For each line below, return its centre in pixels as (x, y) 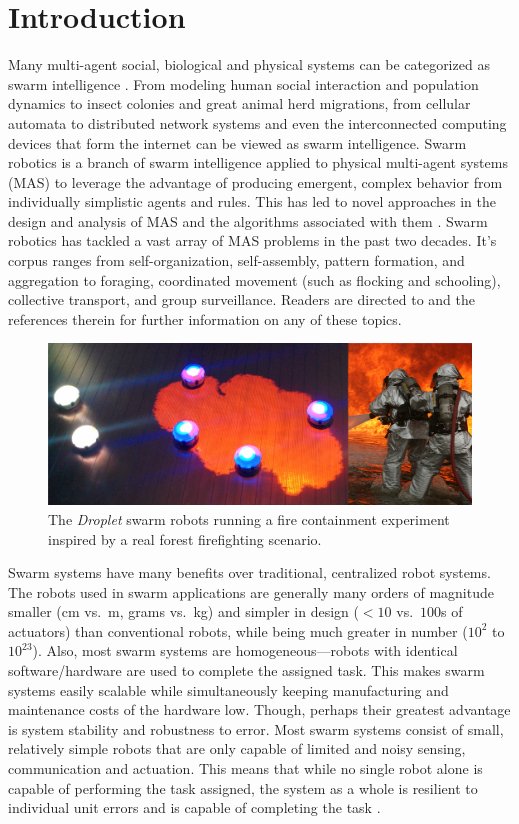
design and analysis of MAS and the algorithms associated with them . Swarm (248, 220)
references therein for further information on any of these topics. (205, 318)
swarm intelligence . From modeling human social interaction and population (243, 83)
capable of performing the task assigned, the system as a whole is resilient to (243, 787)
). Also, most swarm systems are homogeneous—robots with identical (245, 650)
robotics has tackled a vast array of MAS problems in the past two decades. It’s (252, 240)
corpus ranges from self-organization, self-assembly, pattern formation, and (236, 260)
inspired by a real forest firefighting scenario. (185, 538)
